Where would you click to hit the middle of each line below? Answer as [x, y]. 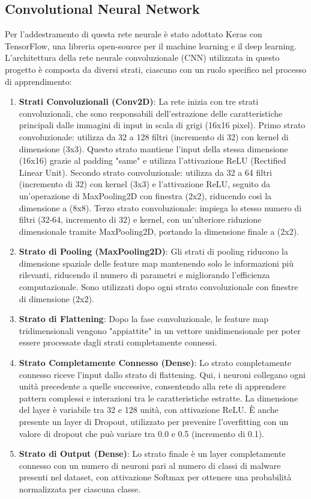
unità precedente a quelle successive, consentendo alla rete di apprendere [152, 386]
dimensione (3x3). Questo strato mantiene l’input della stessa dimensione [153, 148]
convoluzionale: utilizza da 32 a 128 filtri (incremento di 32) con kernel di [154, 136]
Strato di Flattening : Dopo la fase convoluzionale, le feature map [144, 319]
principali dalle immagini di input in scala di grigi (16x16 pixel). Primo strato [162, 125]
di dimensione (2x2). [56, 298]
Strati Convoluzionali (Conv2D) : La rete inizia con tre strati [139, 101]
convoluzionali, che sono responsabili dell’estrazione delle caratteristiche [151, 113]
